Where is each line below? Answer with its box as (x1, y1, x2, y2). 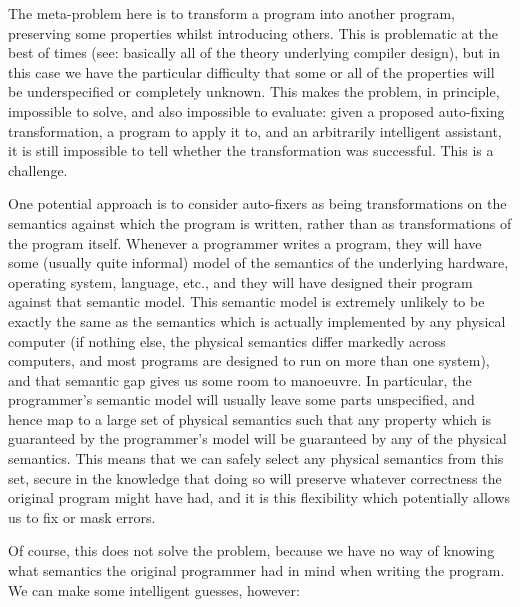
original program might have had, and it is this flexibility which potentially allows (8, 487, 511, 508)
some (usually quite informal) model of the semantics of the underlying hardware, (8, 252, 509, 273)
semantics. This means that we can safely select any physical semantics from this (8, 448, 504, 469)
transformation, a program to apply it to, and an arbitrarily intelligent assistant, (8, 120, 502, 141)
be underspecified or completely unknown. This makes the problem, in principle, (8, 81, 500, 102)
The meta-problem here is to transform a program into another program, (8, 3, 455, 23)
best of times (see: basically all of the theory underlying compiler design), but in (8, 42, 501, 63)
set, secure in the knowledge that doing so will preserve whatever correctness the (8, 467, 502, 488)
